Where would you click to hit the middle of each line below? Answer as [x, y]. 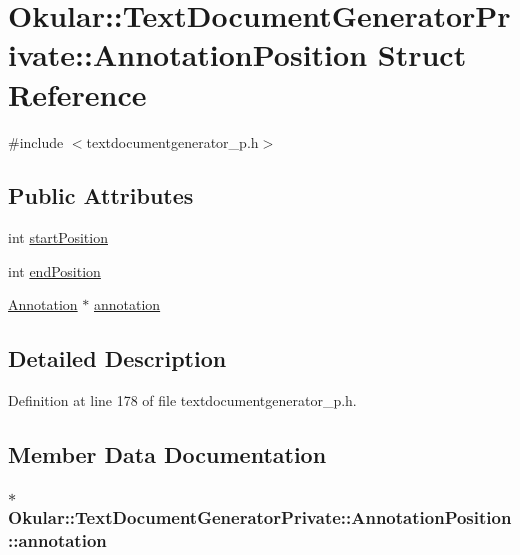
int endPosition [54, 270]
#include [36, 141]
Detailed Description [117, 358]
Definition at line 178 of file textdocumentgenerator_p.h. [182, 400]
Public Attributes [101, 195]
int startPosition [58, 237]
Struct [422, 54]
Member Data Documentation [167, 454]
